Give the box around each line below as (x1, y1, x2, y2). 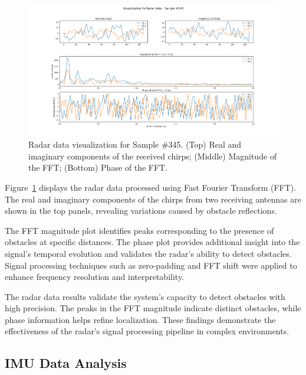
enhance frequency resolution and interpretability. (5, 270, 185, 283)
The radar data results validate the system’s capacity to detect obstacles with (5, 290, 285, 302)
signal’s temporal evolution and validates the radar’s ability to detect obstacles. (5, 247, 292, 259)
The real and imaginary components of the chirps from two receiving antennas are (5, 193, 301, 205)
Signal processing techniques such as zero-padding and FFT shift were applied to (5, 259, 297, 271)
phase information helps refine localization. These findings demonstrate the (5, 313, 276, 325)
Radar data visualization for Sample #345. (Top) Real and (28, 138, 242, 151)
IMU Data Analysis (5, 354, 127, 372)
